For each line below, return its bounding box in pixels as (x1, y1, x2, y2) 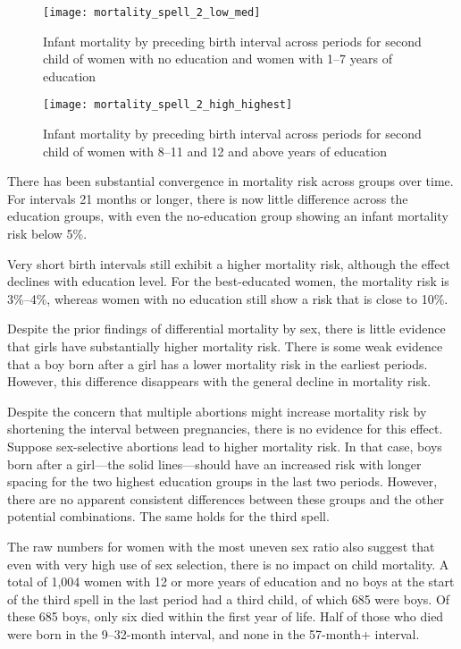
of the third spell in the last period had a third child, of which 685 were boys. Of (7, 589, 450, 608)
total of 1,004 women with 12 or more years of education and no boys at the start (7, 572, 455, 591)
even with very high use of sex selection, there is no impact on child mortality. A (7, 554, 449, 573)
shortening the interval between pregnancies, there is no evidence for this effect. (7, 419, 443, 438)
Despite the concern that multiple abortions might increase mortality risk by (7, 401, 427, 420)
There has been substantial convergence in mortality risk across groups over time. (7, 172, 454, 190)
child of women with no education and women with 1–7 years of (43, 49, 392, 68)
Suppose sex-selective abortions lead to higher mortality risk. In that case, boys (7, 437, 442, 455)
